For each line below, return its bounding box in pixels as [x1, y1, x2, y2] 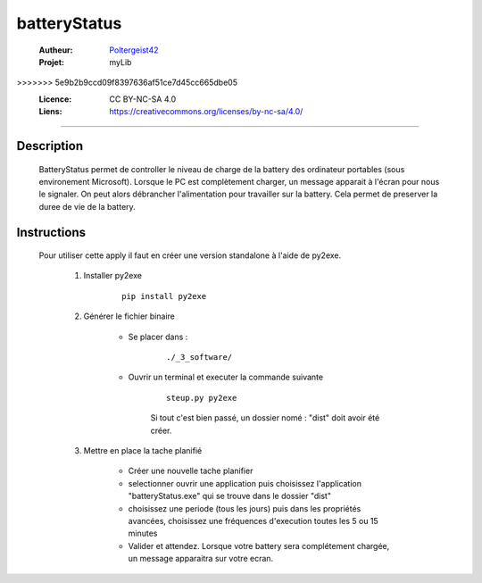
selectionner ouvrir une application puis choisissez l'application [128, 478, 361, 488]
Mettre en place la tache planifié [83, 446, 203, 455]
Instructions [16, 224, 87, 240]
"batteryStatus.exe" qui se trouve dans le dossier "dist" [128, 491, 332, 502]
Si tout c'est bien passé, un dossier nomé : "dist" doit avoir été [150, 412, 380, 423]
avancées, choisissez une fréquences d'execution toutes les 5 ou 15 [128, 515, 378, 526]
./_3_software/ [166, 353, 233, 362]
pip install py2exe [121, 291, 207, 301]
